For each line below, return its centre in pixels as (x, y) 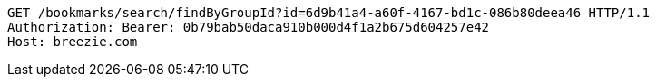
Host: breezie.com (73, 42)
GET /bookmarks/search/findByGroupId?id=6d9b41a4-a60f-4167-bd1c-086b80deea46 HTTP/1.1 (329, 13)
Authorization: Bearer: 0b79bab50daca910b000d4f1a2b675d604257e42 (249, 27)
